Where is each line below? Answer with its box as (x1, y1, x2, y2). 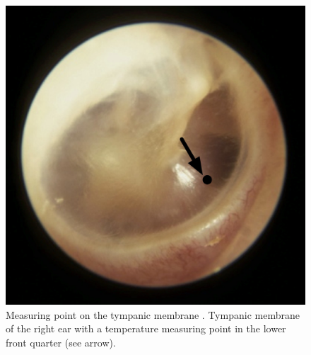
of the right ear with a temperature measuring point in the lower (6, 321, 286, 336)
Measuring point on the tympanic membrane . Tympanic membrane (6, 307, 300, 322)
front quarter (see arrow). (6, 334, 116, 349)
